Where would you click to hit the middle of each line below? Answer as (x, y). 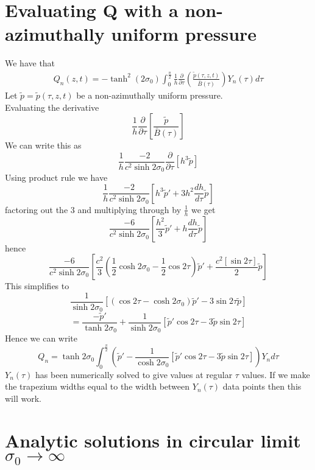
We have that (30, 63)
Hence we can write (41, 338)
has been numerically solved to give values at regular (134, 374)
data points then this (262, 386)
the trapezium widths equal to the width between (97, 386)
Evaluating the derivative (52, 107)
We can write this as (43, 145)
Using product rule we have (56, 177)
